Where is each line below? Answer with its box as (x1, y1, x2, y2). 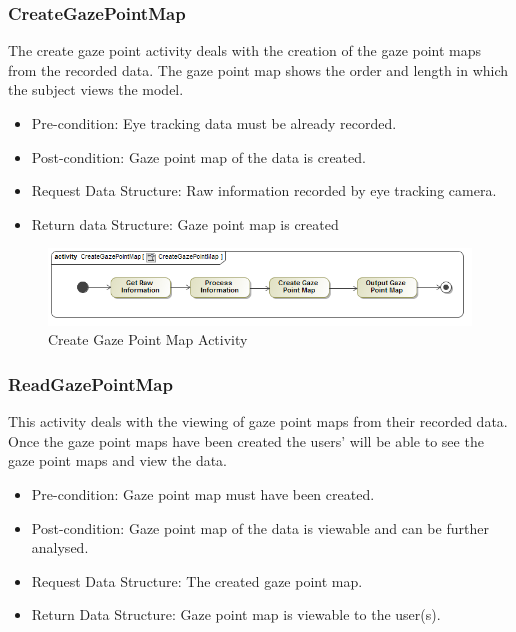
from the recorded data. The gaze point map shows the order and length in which (8, 59, 509, 80)
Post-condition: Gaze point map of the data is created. (31, 146, 366, 167)
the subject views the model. (8, 79, 184, 100)
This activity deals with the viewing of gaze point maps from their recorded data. (8, 411, 508, 432)
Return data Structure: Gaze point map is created (31, 213, 339, 234)
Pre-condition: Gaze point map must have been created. (31, 484, 375, 505)
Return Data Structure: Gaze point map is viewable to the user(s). (31, 604, 441, 625)
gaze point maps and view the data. (8, 450, 228, 471)
